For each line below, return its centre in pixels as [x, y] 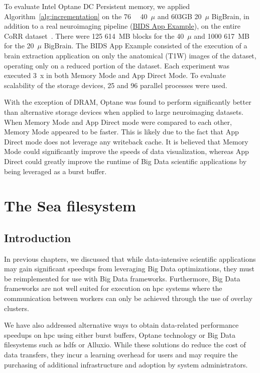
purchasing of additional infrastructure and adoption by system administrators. [126, 364]
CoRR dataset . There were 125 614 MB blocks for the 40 [94, 35]
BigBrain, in [230, 16]
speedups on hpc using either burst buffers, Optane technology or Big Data [120, 334]
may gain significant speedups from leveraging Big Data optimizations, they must [129, 269]
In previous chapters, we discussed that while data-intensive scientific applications [130, 258]
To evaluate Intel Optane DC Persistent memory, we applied [97, 6]
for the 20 [19, 46]
